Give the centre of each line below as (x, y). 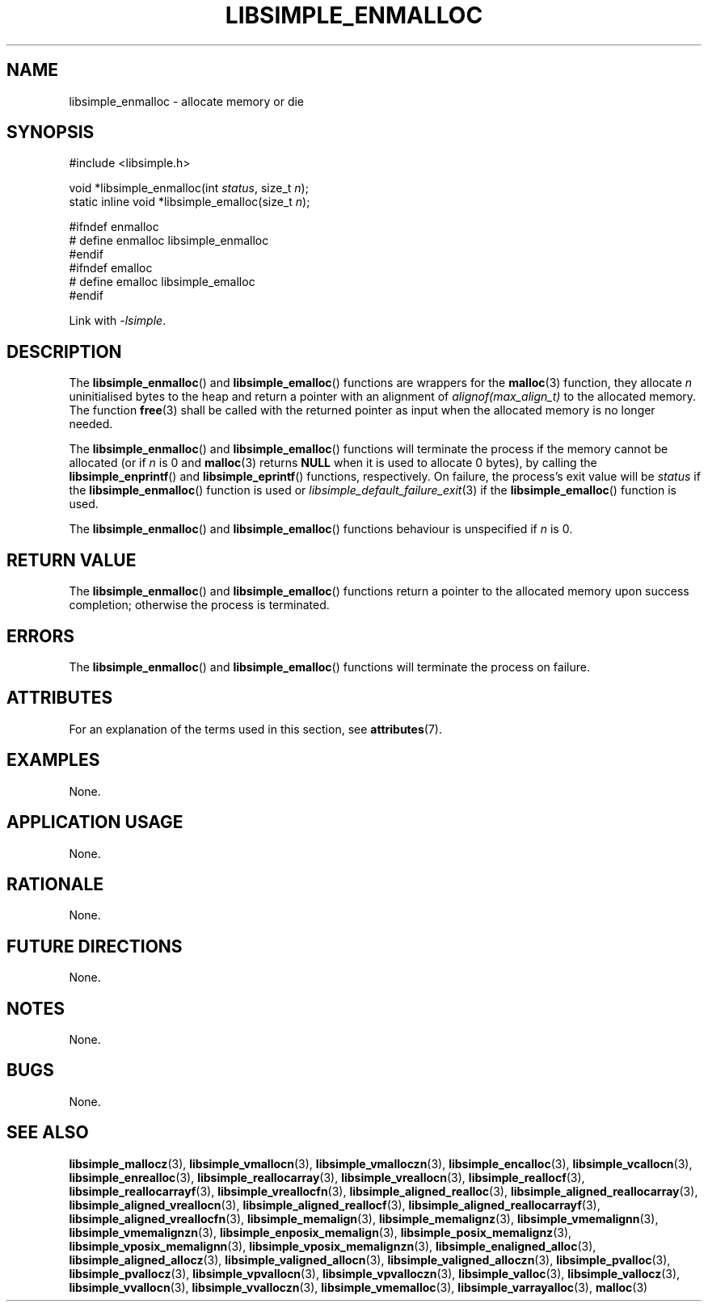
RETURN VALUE (72, 560)
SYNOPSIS (51, 132)
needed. (91, 424)
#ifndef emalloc (111, 268)
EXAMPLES (53, 760)
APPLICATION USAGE (95, 822)
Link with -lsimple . (118, 321)
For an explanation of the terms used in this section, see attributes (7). (255, 729)
